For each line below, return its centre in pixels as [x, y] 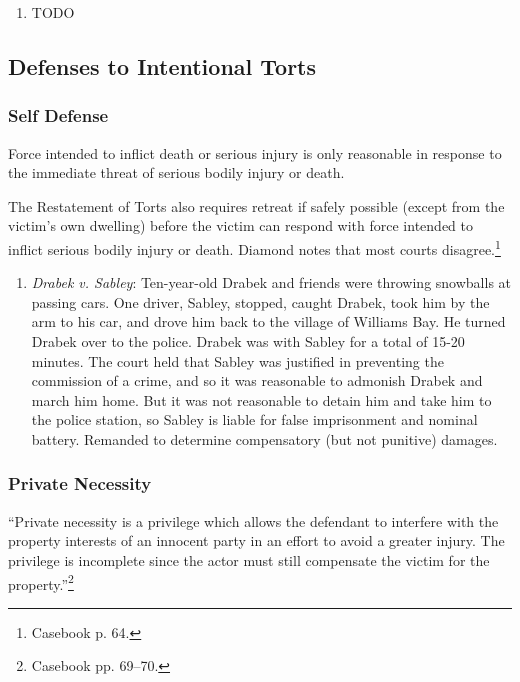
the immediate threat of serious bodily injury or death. [176, 172]
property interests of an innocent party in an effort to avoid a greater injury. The [256, 540]
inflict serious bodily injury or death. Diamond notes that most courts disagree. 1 [254, 247]
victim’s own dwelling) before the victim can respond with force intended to [240, 225]
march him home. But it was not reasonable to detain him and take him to [261, 399]
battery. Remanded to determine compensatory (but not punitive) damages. [264, 438]
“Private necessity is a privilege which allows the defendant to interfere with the [253, 520]
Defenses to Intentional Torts [162, 65]
